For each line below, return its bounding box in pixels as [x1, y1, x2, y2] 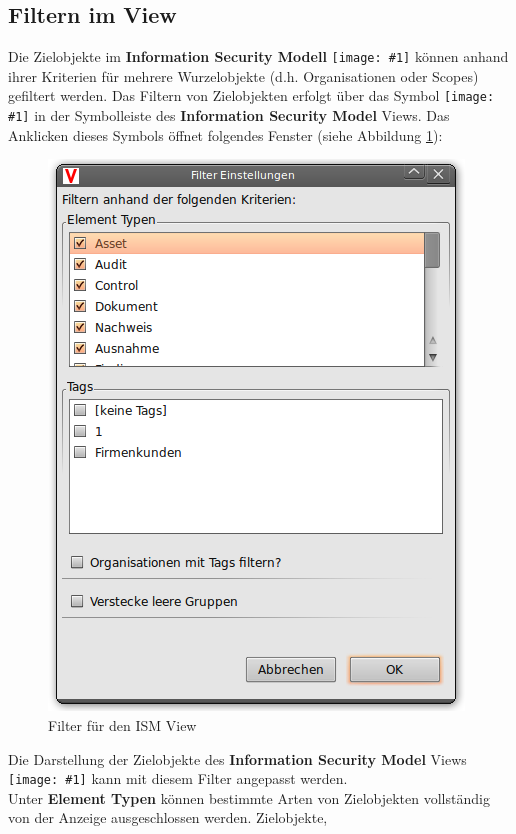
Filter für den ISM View [48, 714, 197, 735]
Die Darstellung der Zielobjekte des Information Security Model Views [8, 748, 467, 769]
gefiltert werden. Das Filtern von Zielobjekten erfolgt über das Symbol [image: [8, 85, 495, 106]
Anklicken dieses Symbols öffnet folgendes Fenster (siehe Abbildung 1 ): [8, 124, 443, 145]
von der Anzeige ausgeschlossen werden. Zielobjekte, [8, 807, 328, 828]
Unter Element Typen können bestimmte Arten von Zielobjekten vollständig [8, 787, 490, 808]
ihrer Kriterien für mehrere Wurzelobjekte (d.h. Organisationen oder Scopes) [8, 65, 479, 86]
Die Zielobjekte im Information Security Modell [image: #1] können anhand [8, 46, 509, 67]
